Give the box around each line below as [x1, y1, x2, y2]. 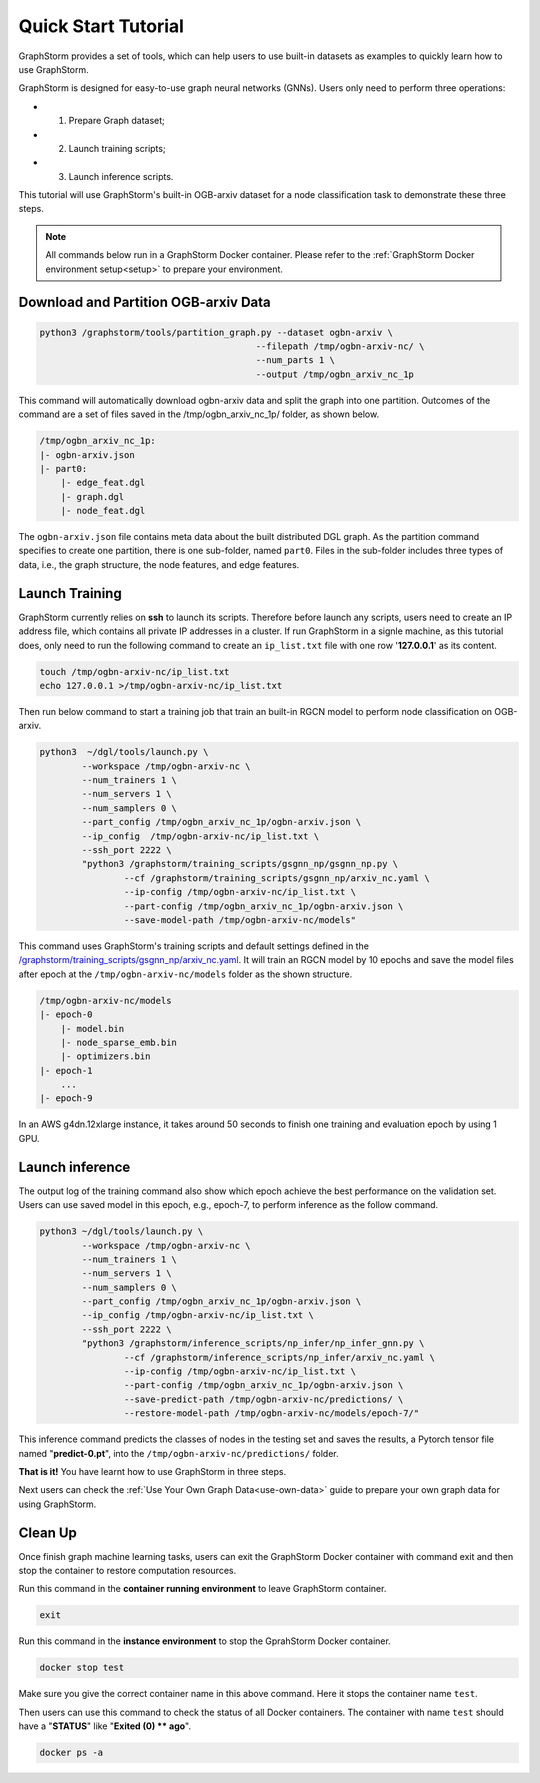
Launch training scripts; [68, 142, 166, 154]
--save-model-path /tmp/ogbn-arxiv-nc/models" [123, 914, 357, 925]
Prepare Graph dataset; [68, 115, 165, 127]
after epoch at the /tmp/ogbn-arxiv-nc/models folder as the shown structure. [18, 968, 353, 980]
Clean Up [18, 1524, 77, 1541]
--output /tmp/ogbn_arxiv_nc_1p [255, 368, 415, 380]
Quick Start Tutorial [18, 15, 185, 37]
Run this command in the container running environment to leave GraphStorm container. [18, 1583, 387, 1595]
